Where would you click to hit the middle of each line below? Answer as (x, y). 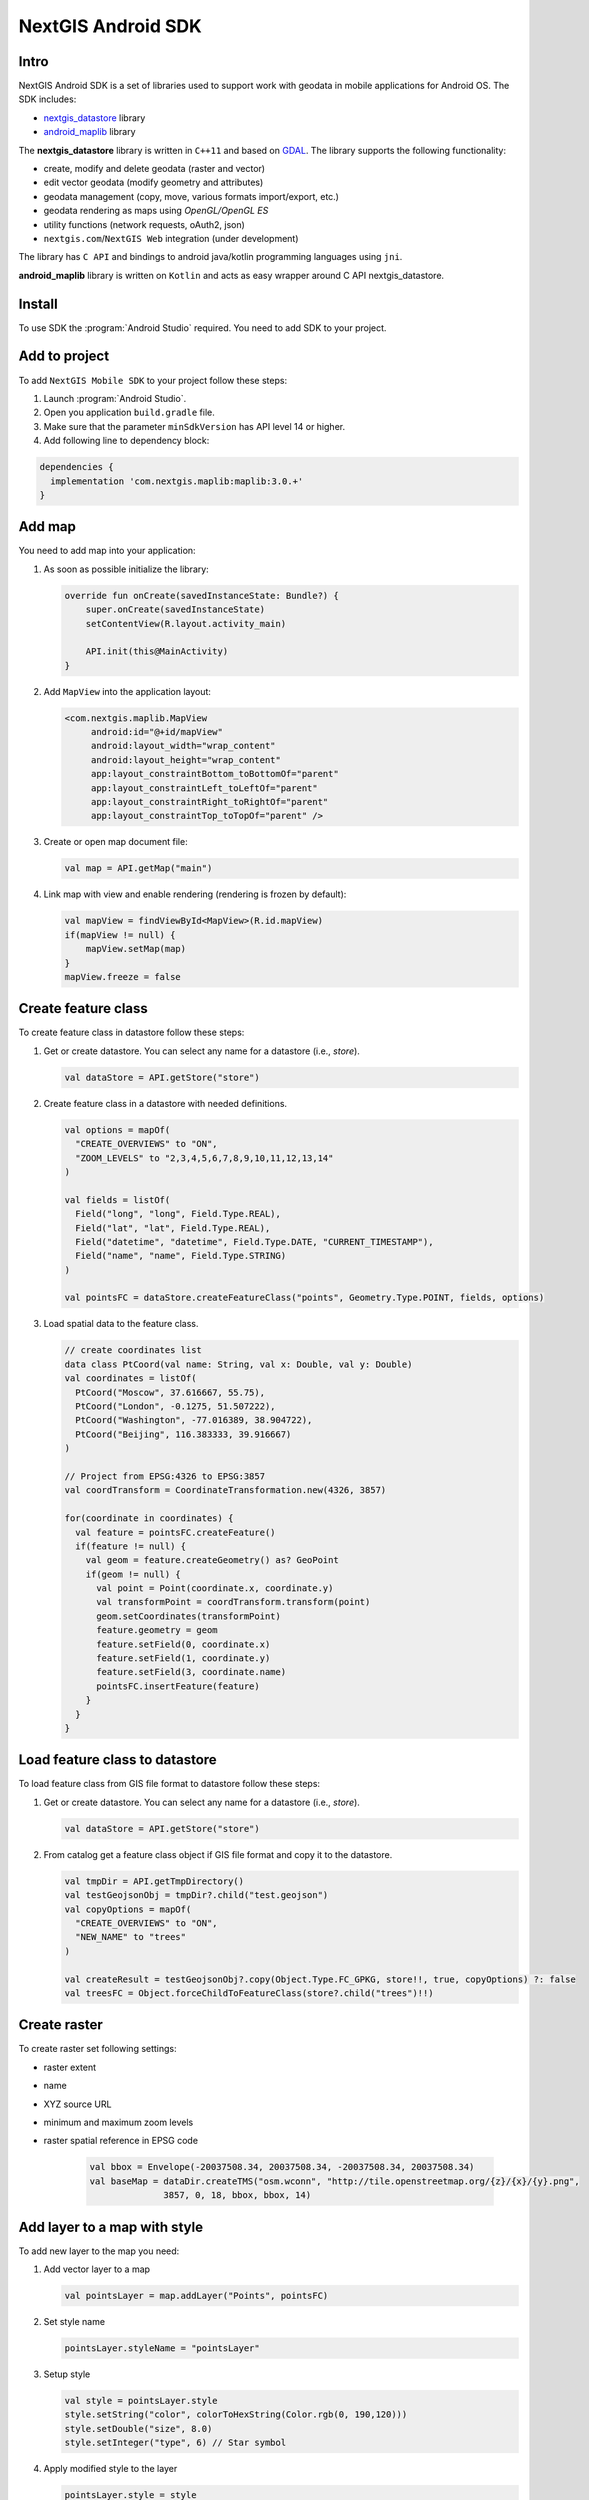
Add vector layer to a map (96, 2269)
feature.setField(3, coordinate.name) (191, 1672)
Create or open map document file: (116, 842)
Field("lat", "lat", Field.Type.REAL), (173, 1228)
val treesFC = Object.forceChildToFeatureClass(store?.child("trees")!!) (249, 1993)
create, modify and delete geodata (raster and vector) (154, 169)
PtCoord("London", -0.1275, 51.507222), (175, 1406)
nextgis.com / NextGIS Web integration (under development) (171, 238)
